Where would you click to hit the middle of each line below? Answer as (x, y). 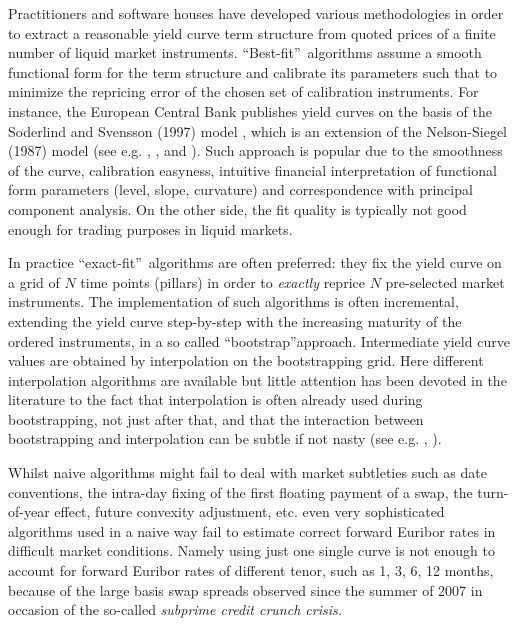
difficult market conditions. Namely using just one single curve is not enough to (251, 550)
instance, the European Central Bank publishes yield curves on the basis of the (250, 110)
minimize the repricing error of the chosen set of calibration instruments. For (243, 91)
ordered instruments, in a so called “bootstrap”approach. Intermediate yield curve (259, 340)
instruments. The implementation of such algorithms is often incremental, (233, 301)
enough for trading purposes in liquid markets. (150, 228)
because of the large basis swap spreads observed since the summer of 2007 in (245, 589)
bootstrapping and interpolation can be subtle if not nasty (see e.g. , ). (225, 438)
